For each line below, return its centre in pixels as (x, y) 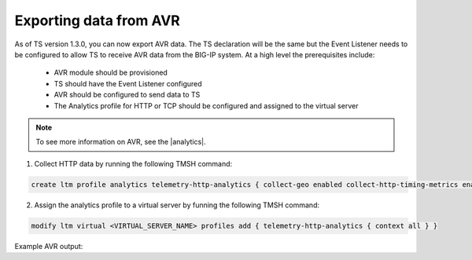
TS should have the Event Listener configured (128, 83)
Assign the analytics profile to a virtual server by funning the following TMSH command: (177, 205)
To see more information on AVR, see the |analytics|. (121, 142)
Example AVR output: (49, 246)
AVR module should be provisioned (111, 73)
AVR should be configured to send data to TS (127, 95)
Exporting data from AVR (97, 20)
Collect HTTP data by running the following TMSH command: (133, 163)
